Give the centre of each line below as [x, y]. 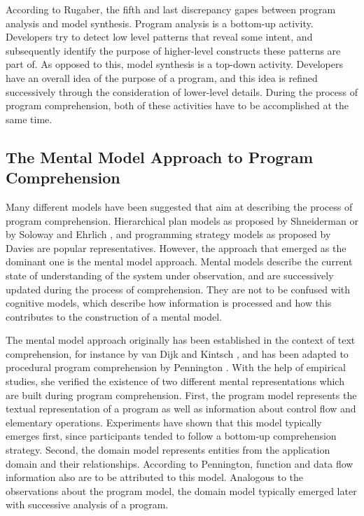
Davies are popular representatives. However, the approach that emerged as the [176, 247]
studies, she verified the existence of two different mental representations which [175, 381]
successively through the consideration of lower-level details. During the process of [182, 91]
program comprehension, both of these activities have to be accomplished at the [177, 105]
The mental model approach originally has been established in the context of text [181, 340]
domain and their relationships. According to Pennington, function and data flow [180, 463]
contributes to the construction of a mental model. [114, 316]
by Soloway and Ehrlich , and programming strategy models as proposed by [168, 234]
